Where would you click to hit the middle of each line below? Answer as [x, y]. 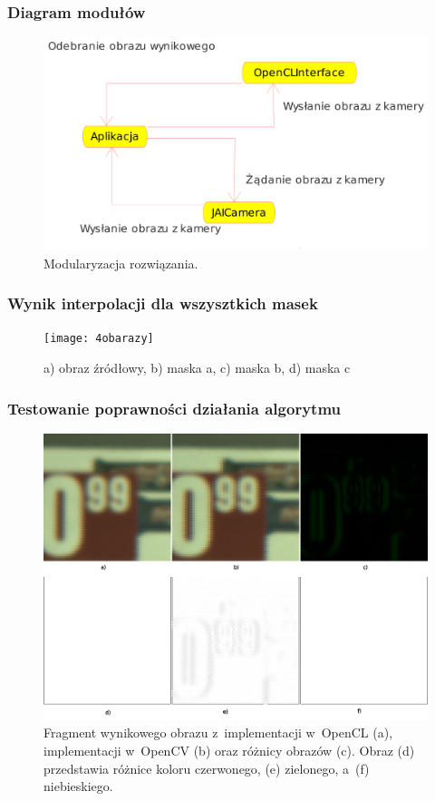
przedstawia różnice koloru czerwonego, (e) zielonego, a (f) [207, 768]
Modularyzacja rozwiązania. [121, 263]
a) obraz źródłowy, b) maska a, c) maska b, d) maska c [197, 368]
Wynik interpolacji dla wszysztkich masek [163, 303]
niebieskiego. [78, 786]
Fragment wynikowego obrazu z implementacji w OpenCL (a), [218, 733]
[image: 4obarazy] [99, 339]
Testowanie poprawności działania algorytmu [174, 408]
